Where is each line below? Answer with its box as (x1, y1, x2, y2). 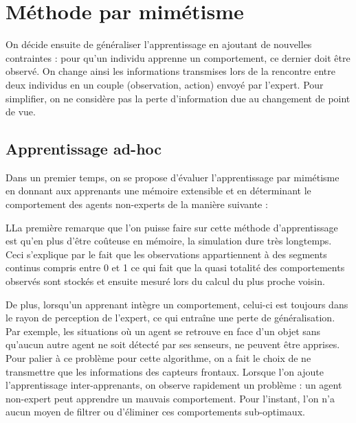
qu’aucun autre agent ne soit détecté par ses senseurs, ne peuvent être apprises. (5, 337, 340, 352)
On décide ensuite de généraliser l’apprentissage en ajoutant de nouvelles (5, 37, 312, 52)
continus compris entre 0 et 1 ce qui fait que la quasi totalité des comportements (5, 260, 345, 275)
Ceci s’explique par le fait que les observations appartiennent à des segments (5, 247, 327, 261)
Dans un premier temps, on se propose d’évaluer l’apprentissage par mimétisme (5, 170, 340, 184)
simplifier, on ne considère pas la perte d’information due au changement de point (5, 91, 351, 105)
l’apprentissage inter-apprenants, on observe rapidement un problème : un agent (5, 378, 342, 392)
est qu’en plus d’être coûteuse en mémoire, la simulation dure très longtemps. (5, 233, 332, 248)
